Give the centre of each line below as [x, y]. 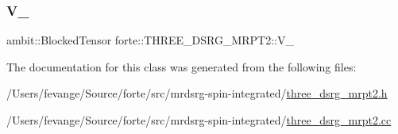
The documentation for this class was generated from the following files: [182, 66]
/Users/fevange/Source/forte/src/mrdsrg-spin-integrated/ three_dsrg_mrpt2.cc [199, 120]
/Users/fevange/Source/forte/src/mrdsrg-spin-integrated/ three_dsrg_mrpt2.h [197, 93]
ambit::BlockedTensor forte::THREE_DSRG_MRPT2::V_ [150, 40]
